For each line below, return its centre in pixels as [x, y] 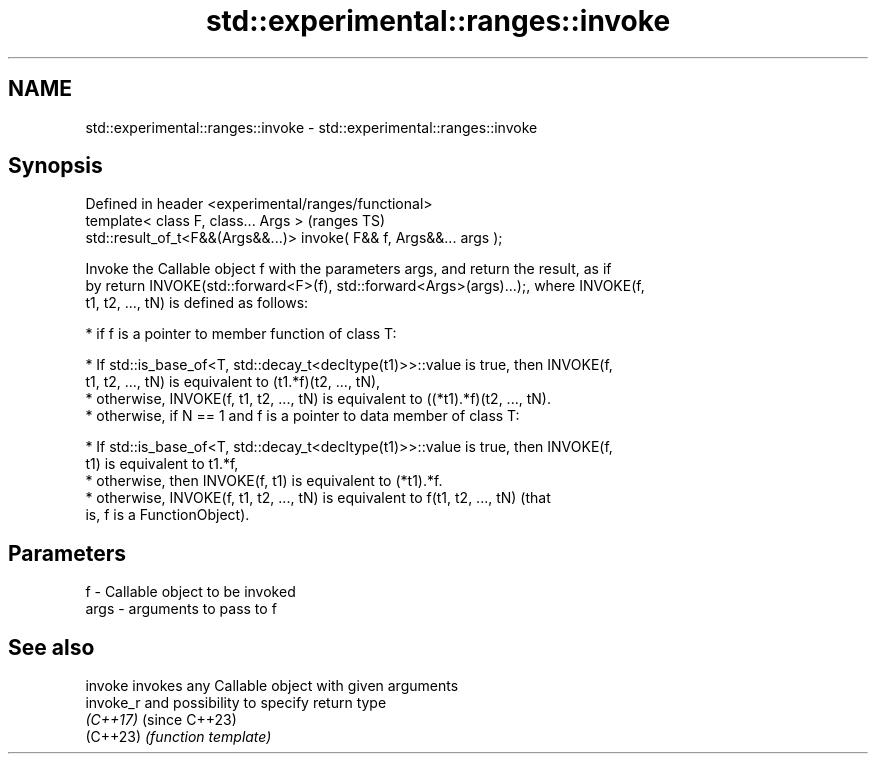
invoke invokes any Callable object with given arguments [272, 686]
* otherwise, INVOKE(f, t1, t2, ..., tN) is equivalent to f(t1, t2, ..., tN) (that [318, 498]
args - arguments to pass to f [181, 609]
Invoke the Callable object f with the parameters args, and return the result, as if [348, 269]
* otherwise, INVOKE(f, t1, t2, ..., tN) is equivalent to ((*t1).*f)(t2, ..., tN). [318, 399]
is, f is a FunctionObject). [167, 515]
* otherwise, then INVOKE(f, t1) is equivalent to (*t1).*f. [264, 481]
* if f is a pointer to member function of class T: [241, 334]
